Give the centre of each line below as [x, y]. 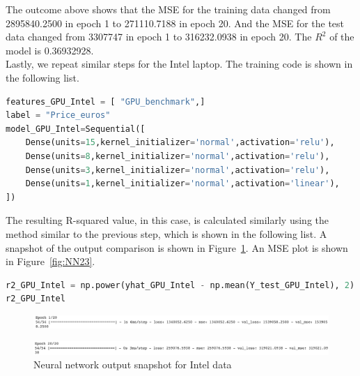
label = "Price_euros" [58, 115]
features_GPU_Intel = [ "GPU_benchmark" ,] [105, 101]
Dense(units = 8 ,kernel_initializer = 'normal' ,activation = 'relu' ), [178, 156]
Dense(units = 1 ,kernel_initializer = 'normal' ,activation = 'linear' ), [182, 184]
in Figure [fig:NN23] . [50, 261]
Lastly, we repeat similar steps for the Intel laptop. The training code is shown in [179, 64]
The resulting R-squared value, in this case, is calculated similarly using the [167, 220]
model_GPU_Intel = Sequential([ [76, 129]
